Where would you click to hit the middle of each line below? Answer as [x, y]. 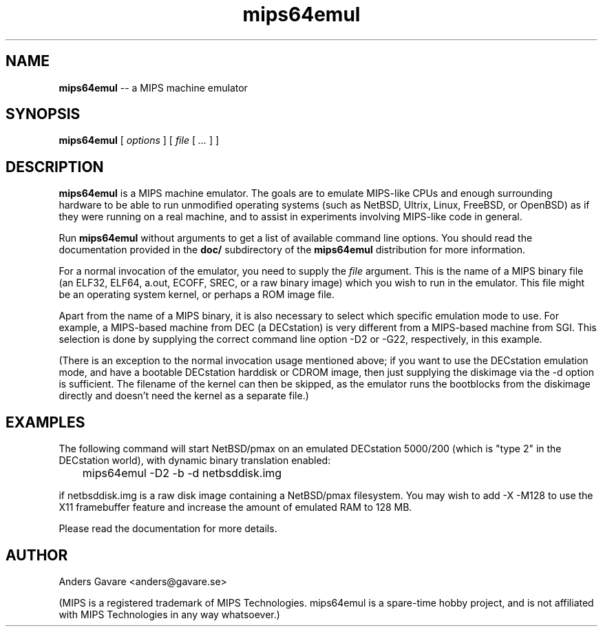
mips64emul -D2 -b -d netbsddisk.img [182, 473]
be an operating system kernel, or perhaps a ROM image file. [197, 295]
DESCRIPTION [55, 167]
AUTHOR [37, 555]
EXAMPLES [45, 422]
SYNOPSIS [43, 114]
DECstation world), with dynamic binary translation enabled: [195, 461]
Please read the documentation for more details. [168, 529]
